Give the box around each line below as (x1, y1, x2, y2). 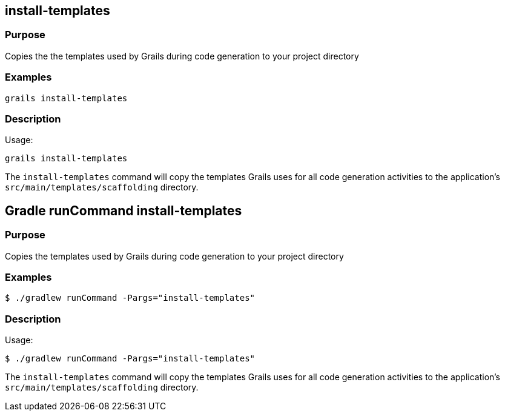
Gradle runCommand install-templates (5, 203, 242, 218)
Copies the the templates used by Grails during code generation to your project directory (5, 50, 359, 61)
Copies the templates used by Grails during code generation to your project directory (5, 250, 344, 261)
